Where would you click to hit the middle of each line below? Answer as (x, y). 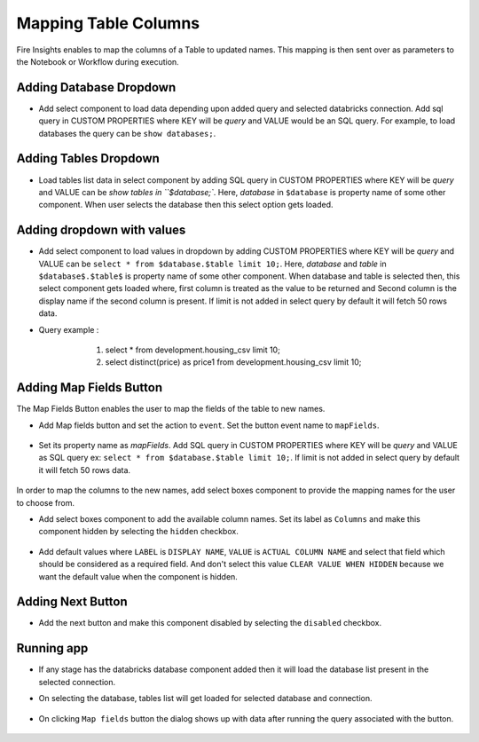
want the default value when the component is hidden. (138, 576)
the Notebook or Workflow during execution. (98, 61)
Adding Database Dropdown (96, 87)
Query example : (69, 329)
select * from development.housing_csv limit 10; (193, 350)
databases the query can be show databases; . (127, 133)
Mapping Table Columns (108, 23)
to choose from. (46, 502)
